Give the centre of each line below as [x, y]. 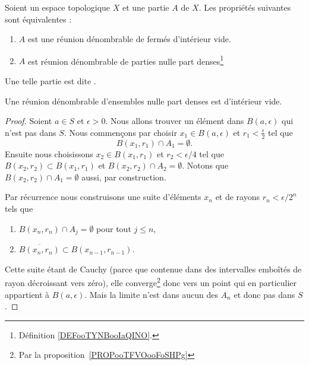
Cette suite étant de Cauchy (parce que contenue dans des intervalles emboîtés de [153, 269]
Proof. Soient [29, 121]
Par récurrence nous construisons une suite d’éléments [103, 197]
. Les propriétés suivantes [245, 7]
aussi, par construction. [124, 177]
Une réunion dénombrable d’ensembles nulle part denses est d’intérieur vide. [144, 101]
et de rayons [238, 197]
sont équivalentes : [38, 19]
